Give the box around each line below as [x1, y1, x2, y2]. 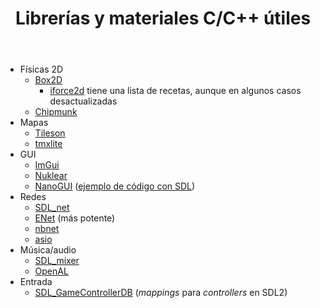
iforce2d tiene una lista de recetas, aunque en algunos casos [49, 85, 302, 97]
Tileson [34, 127, 66, 139]
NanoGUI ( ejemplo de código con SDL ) [34, 180, 196, 192]
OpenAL [34, 265, 69, 277]
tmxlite [34, 138, 63, 150]
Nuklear [34, 170, 68, 182]
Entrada [19, 276, 53, 288]
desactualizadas [49, 95, 118, 107]
